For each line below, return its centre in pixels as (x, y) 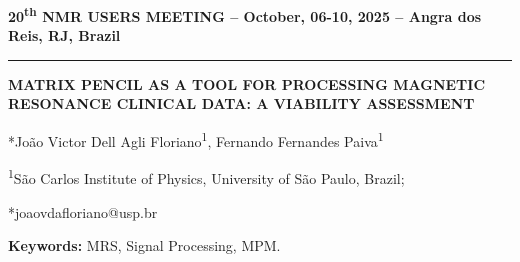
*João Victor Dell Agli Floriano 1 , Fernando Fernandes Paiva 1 (196, 139)
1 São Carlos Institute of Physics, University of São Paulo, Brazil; (206, 176)
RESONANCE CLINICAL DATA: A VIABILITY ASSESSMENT (241, 103)
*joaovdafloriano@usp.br (83, 211)
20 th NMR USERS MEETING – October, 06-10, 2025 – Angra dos (245, 14)
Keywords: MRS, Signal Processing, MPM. (144, 245)
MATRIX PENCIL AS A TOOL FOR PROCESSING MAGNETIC (247, 83)
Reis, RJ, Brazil (64, 35)
